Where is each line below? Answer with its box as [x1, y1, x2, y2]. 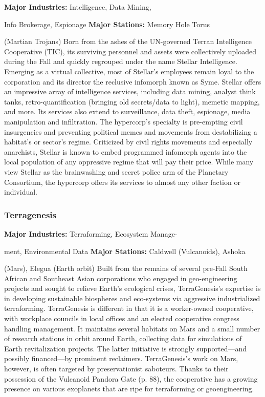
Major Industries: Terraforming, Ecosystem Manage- [4, 228, 178, 239]
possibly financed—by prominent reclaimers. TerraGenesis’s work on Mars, [4, 353, 238, 364]
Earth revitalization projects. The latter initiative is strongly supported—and [4, 343, 247, 353]
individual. [4, 186, 37, 197]
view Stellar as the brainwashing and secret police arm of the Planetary [4, 166, 229, 177]
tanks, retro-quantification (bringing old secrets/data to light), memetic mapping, [4, 96, 260, 107]
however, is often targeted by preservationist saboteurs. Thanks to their [4, 363, 229, 374]
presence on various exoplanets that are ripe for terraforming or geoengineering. [4, 383, 254, 394]
